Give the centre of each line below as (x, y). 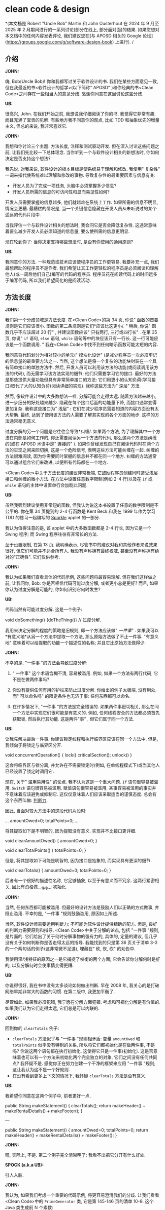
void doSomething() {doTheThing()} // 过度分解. (53, 620)
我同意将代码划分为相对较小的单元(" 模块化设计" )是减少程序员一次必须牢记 (81, 355)
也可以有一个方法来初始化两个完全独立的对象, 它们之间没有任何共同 (89, 1058)
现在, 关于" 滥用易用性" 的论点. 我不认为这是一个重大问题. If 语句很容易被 (80, 782)
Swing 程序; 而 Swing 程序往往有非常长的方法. (52, 534)
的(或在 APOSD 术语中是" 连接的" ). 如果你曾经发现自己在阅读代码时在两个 (80, 444)
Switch (18, 788)
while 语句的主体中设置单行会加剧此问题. (46, 485)
